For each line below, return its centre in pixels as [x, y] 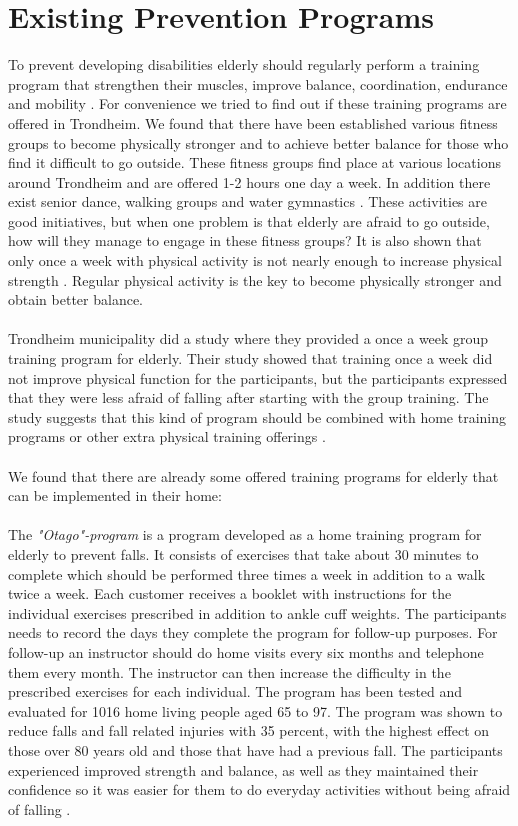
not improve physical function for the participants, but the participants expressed [258, 377]
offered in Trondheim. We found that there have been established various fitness [253, 122]
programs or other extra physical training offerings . [167, 436]
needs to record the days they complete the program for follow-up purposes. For [253, 632]
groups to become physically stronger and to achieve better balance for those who [258, 142]
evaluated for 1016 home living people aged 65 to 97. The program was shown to [255, 710]
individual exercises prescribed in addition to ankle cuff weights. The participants [257, 612]
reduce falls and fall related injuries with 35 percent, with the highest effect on [249, 730]
